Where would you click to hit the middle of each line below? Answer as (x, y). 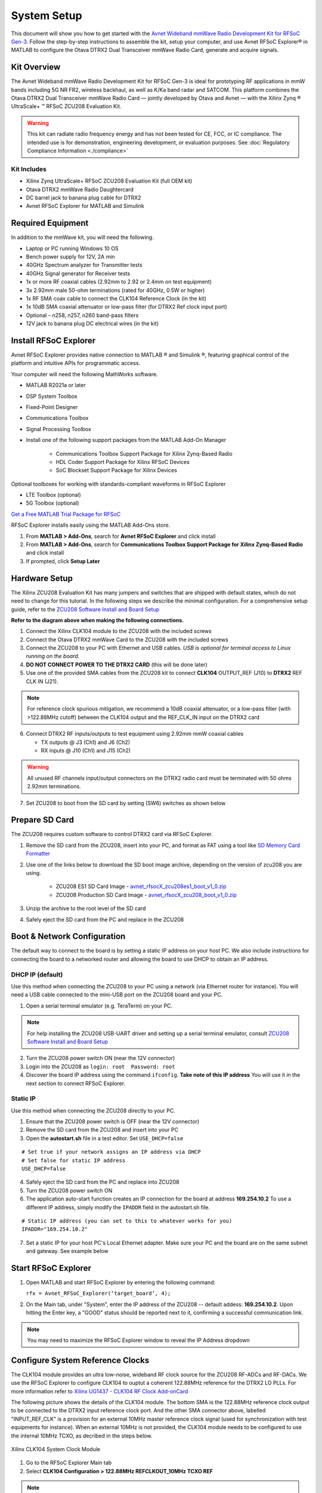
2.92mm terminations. (54, 787)
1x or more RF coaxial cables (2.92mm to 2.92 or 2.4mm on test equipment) (119, 282)
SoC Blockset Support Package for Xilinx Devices (116, 470)
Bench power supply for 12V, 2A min (71, 256)
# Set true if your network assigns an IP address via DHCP (111, 1152)
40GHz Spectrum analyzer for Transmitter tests (84, 265)
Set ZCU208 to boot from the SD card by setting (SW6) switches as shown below (126, 803)
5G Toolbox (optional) (52, 503)
